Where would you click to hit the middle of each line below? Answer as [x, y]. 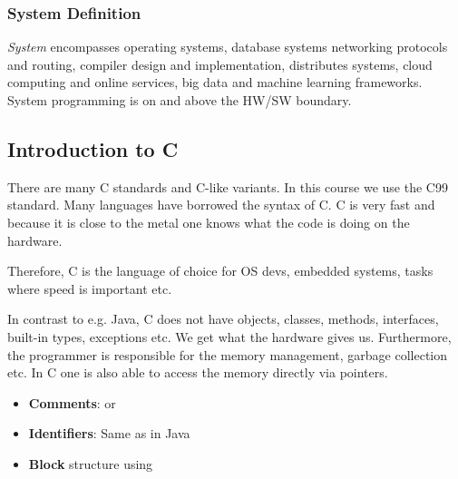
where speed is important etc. [90, 288]
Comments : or [72, 402]
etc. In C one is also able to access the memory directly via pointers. [198, 372]
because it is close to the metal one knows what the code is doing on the [209, 222]
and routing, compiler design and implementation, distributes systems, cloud [220, 64]
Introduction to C [93, 148]
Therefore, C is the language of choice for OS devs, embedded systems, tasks [220, 271]
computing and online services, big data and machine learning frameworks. [215, 82]
